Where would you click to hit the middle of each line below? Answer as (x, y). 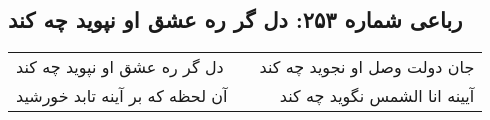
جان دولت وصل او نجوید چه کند (367, 67)
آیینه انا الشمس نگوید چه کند (377, 96)
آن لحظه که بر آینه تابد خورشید (122, 96)
